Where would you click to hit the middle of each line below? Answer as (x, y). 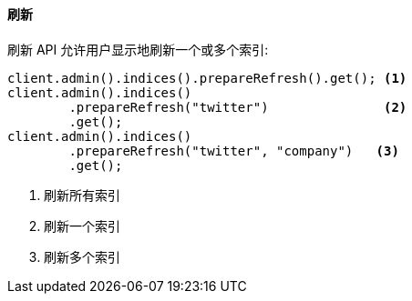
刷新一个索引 (82, 226)
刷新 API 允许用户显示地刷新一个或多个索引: (138, 49)
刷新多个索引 (82, 256)
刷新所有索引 (82, 195)
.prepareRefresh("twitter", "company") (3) (234, 150)
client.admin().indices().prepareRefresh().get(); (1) (207, 78)
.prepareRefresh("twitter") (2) (238, 107)
